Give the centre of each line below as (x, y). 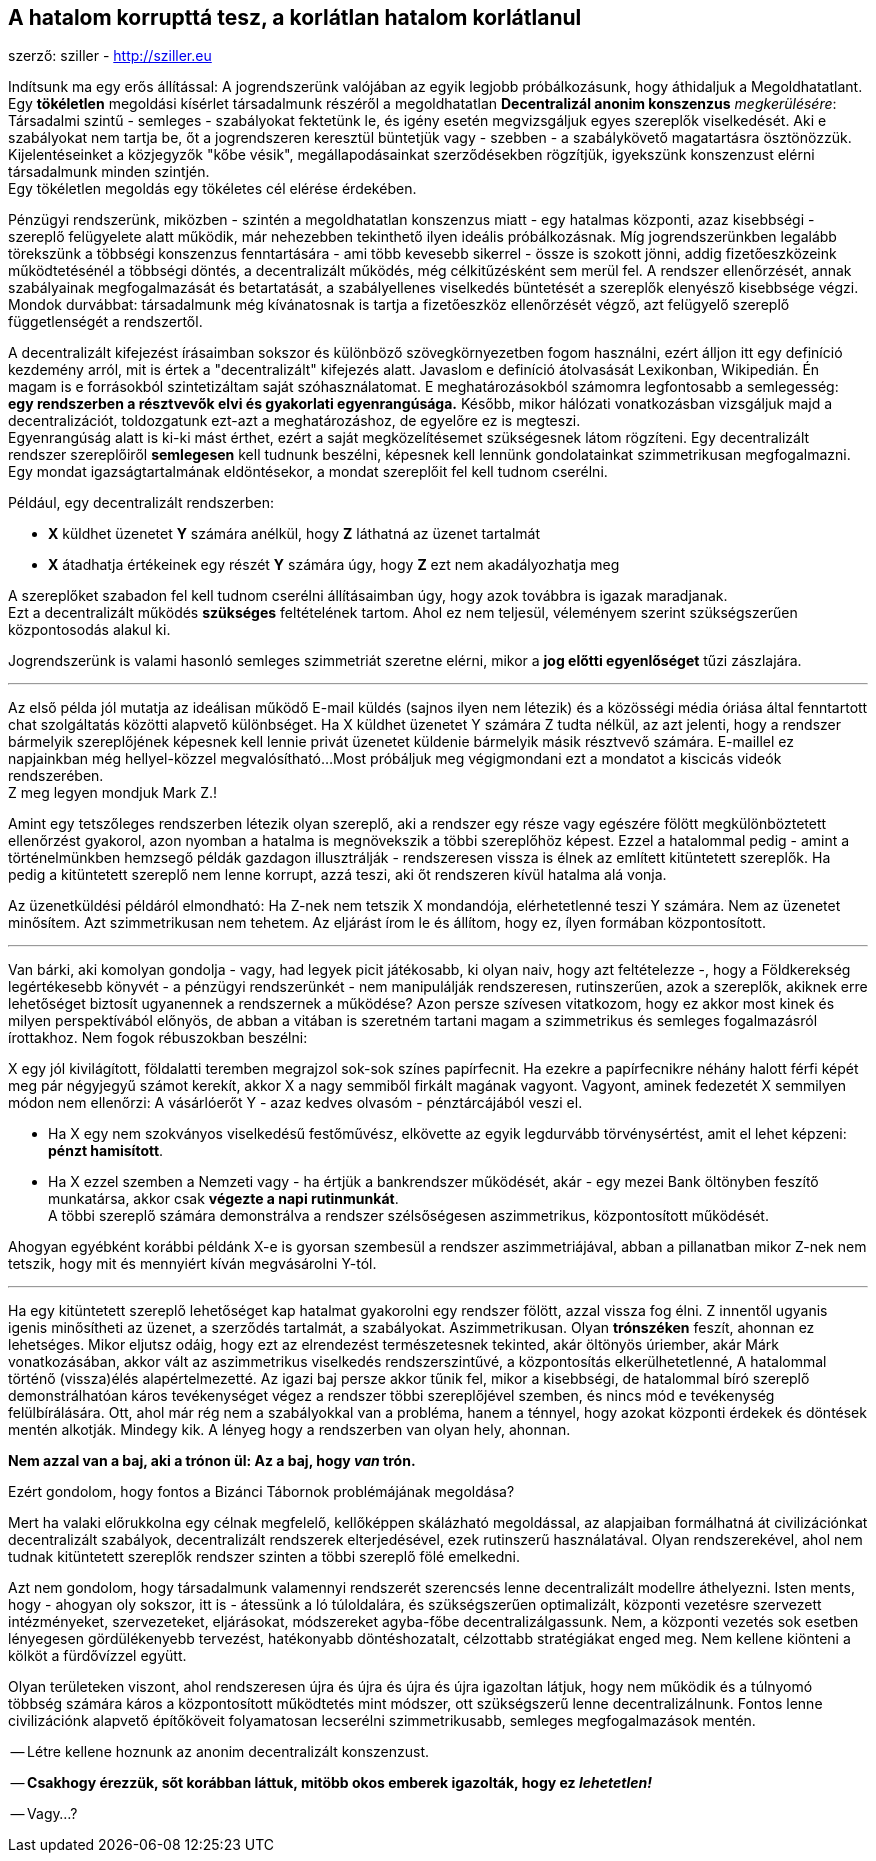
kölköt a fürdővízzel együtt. (97, 1656)
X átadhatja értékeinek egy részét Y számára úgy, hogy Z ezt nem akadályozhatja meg (334, 565)
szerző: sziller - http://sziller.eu (110, 56)
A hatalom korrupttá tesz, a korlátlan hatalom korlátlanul (295, 17)
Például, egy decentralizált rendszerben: (141, 503)
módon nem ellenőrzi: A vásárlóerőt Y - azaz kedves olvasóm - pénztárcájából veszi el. (295, 1103)
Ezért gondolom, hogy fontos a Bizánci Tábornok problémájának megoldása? (261, 1492)
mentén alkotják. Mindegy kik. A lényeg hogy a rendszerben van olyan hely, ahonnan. (289, 1430)
